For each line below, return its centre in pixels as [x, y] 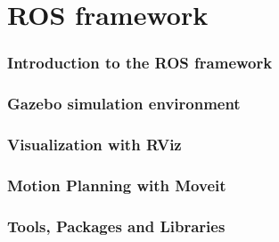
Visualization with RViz [94, 144]
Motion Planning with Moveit [117, 185]
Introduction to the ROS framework [140, 63]
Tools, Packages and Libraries [116, 226]
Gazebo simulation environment [124, 104]
